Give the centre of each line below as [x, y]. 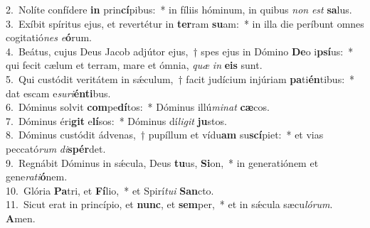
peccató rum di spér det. [56, 148]
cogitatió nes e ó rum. [49, 37]
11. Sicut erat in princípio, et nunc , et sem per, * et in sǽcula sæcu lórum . [169, 204]
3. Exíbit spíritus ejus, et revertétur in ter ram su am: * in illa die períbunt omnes [185, 23]
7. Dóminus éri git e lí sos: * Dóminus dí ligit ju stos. [116, 120]
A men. [21, 218]
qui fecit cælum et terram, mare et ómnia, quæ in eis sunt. [134, 65]
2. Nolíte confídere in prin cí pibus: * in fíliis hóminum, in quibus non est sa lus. [179, 9]
